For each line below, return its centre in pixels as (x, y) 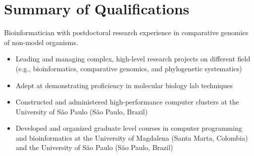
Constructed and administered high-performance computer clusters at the (127, 102)
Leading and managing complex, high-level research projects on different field (133, 59)
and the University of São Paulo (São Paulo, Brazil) (94, 147)
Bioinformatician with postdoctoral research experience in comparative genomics (126, 32)
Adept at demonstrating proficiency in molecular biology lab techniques (124, 85)
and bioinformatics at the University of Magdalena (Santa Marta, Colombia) (132, 137)
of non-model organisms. (41, 42)
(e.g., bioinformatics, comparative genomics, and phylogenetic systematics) (129, 68)
